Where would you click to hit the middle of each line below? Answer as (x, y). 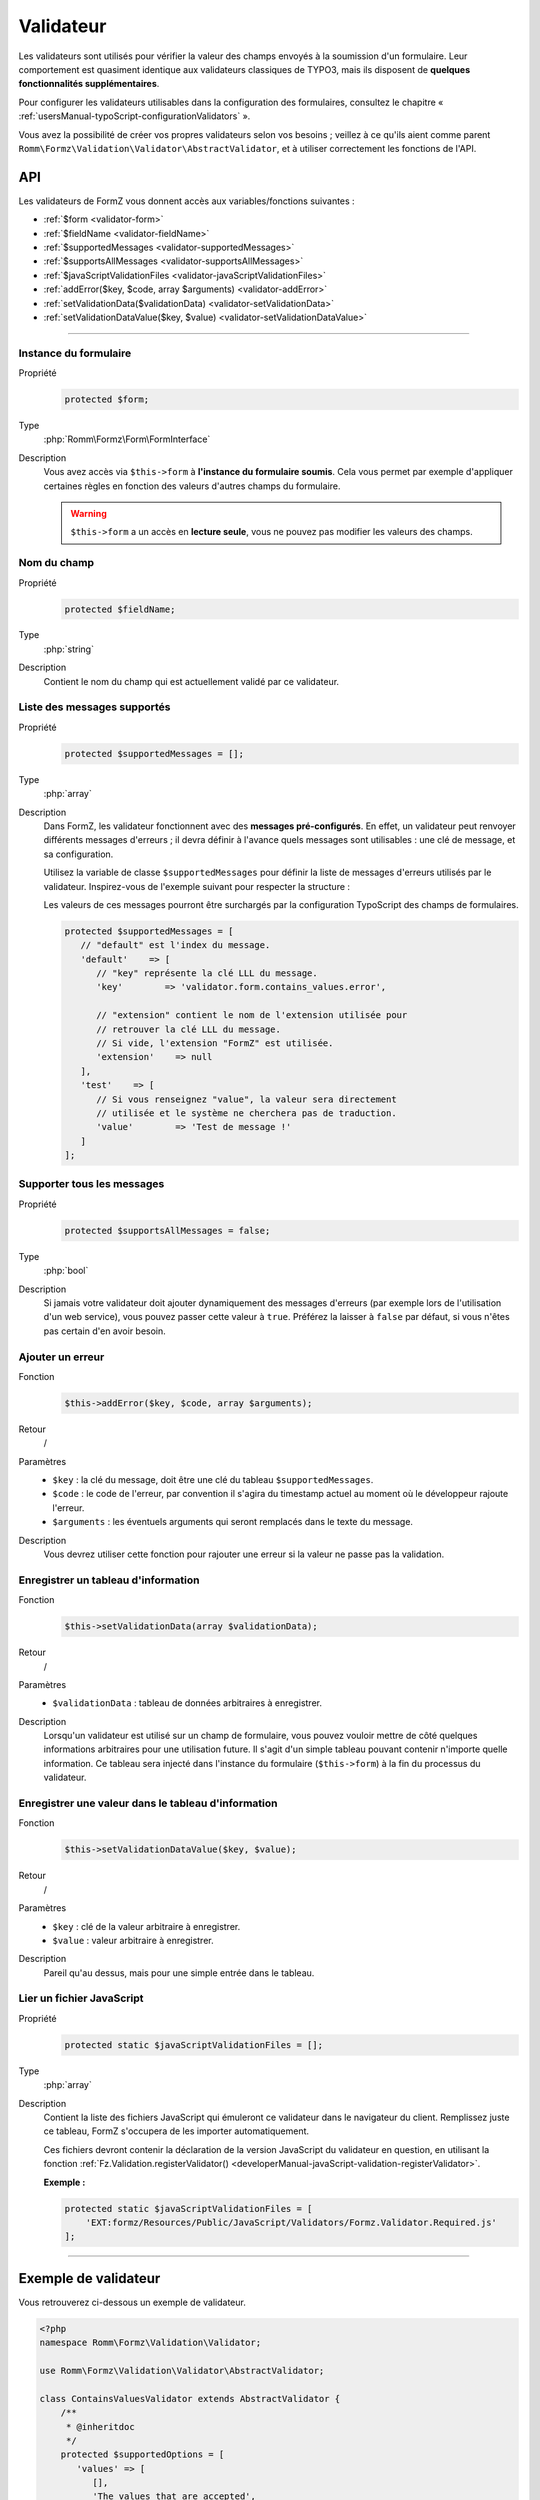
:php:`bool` (66, 1271)
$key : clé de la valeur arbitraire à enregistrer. (146, 1926)
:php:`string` (69, 649)
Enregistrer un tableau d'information (109, 1580)
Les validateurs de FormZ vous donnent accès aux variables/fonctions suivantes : (186, 201)
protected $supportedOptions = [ (142, 2454)
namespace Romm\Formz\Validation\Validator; (150, 2343)
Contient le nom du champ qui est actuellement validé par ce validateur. (191, 681)
